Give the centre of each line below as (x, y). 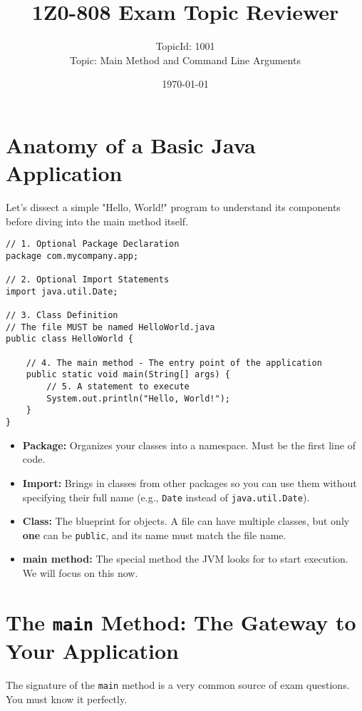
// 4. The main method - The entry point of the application (174, 363)
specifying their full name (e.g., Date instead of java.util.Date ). (166, 497)
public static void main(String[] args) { (128, 375)
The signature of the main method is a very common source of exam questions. (178, 685)
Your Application (93, 651)
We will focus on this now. (80, 573)
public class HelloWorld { (69, 339)
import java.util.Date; (62, 291)
